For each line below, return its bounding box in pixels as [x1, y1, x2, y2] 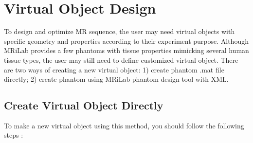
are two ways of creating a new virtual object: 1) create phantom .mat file [4, 64, 224, 74]
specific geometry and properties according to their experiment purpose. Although [4, 36, 249, 46]
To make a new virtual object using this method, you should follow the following [4, 120, 244, 130]
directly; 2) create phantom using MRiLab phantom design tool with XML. [4, 74, 229, 84]
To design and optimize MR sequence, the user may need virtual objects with [4, 26, 235, 36]
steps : [4, 130, 23, 140]
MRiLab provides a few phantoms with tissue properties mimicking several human [4, 45, 249, 55]
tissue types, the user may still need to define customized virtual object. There [4, 54, 238, 65]
